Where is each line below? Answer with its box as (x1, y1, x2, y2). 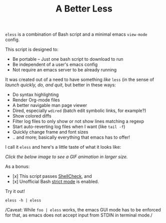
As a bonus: (5, 164, 30, 170)
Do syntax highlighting (12, 91, 59, 98)
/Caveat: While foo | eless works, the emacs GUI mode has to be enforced (5, 207, 161, 213)
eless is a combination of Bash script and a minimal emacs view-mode (5, 31, 147, 38)
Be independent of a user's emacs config (12, 61, 98, 68)
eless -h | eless (5, 198, 41, 203)
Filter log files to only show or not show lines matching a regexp (12, 119, 144, 125)
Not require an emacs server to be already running (12, 67, 117, 73)
